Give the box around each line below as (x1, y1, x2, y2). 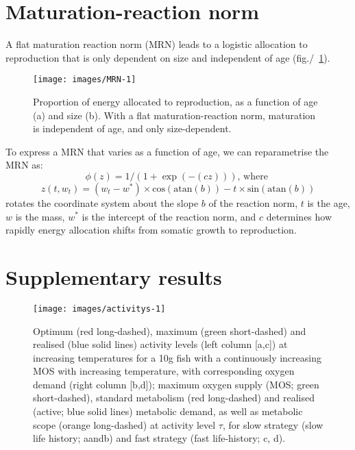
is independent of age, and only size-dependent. (33, 121, 232, 136)
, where (237, 171, 268, 182)
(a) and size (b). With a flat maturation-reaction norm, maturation (33, 108, 316, 122)
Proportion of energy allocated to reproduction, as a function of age (33, 94, 318, 108)
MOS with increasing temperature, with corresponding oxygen (33, 364, 295, 378)
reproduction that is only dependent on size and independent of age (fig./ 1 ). (5, 50, 330, 64)
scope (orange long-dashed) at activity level (33, 417, 216, 432)
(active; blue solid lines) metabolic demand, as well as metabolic (33, 404, 303, 418)
